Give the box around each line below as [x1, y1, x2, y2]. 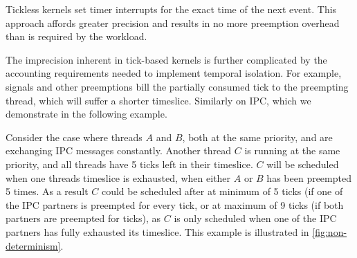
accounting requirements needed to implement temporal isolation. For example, [6, 66, 342, 80]
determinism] [6, 238, 61, 252]
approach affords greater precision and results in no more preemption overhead [6, 15, 340, 30]
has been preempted [266, 170, 351, 185]
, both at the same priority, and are [182, 129, 333, 144]
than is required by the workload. [6, 29, 147, 44]
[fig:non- [312, 224, 347, 239]
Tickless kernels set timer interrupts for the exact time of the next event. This [6, 2, 337, 16]
